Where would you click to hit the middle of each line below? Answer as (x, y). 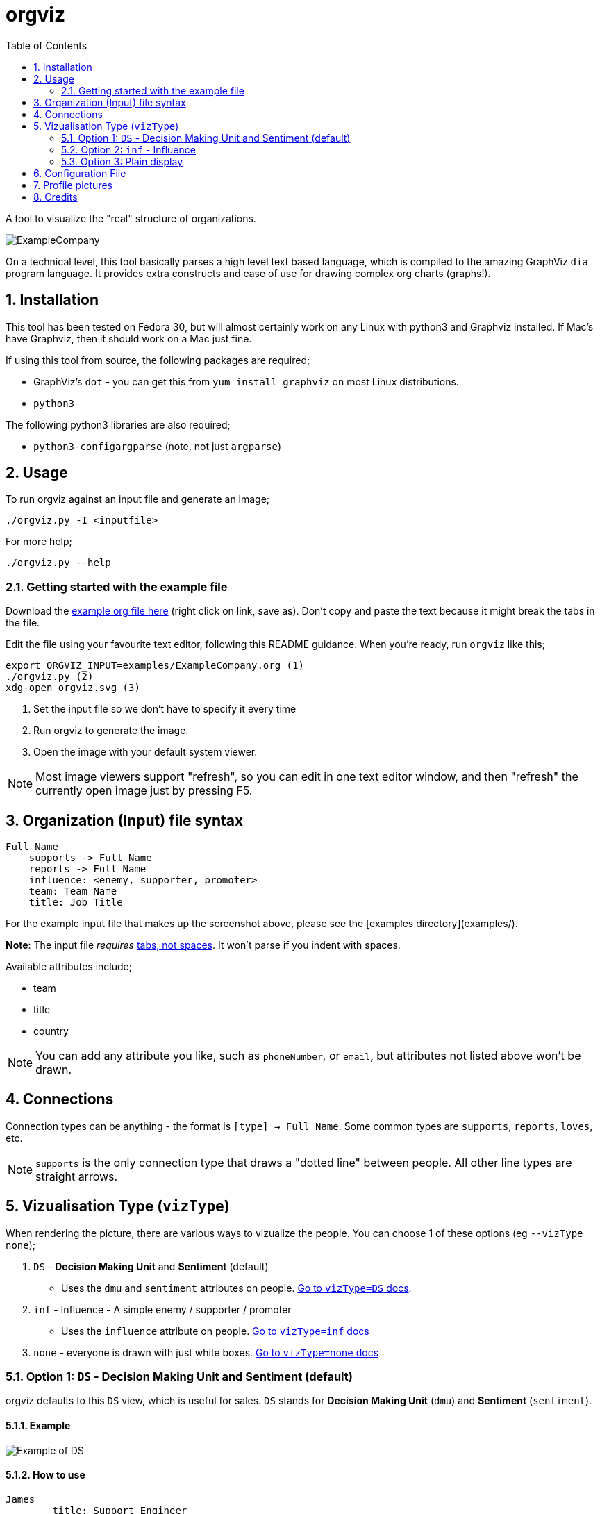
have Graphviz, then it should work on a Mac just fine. (129, 338)
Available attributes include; (69, 967)
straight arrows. (77, 1176)
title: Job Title (76, 902)
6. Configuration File (80, 173)
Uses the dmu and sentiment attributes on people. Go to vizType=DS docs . (236, 1288)
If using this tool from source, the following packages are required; (158, 360)
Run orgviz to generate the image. (111, 731)
